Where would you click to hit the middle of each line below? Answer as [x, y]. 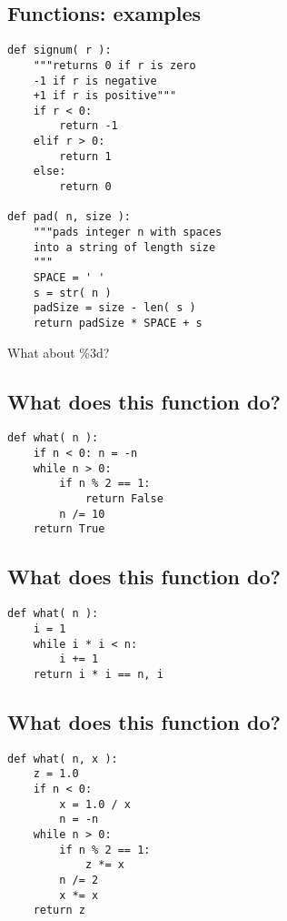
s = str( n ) [72, 293]
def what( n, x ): [63, 759]
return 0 [85, 187]
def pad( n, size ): [69, 217]
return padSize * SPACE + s [118, 324]
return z [59, 911]
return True [69, 529]
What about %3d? [59, 352]
